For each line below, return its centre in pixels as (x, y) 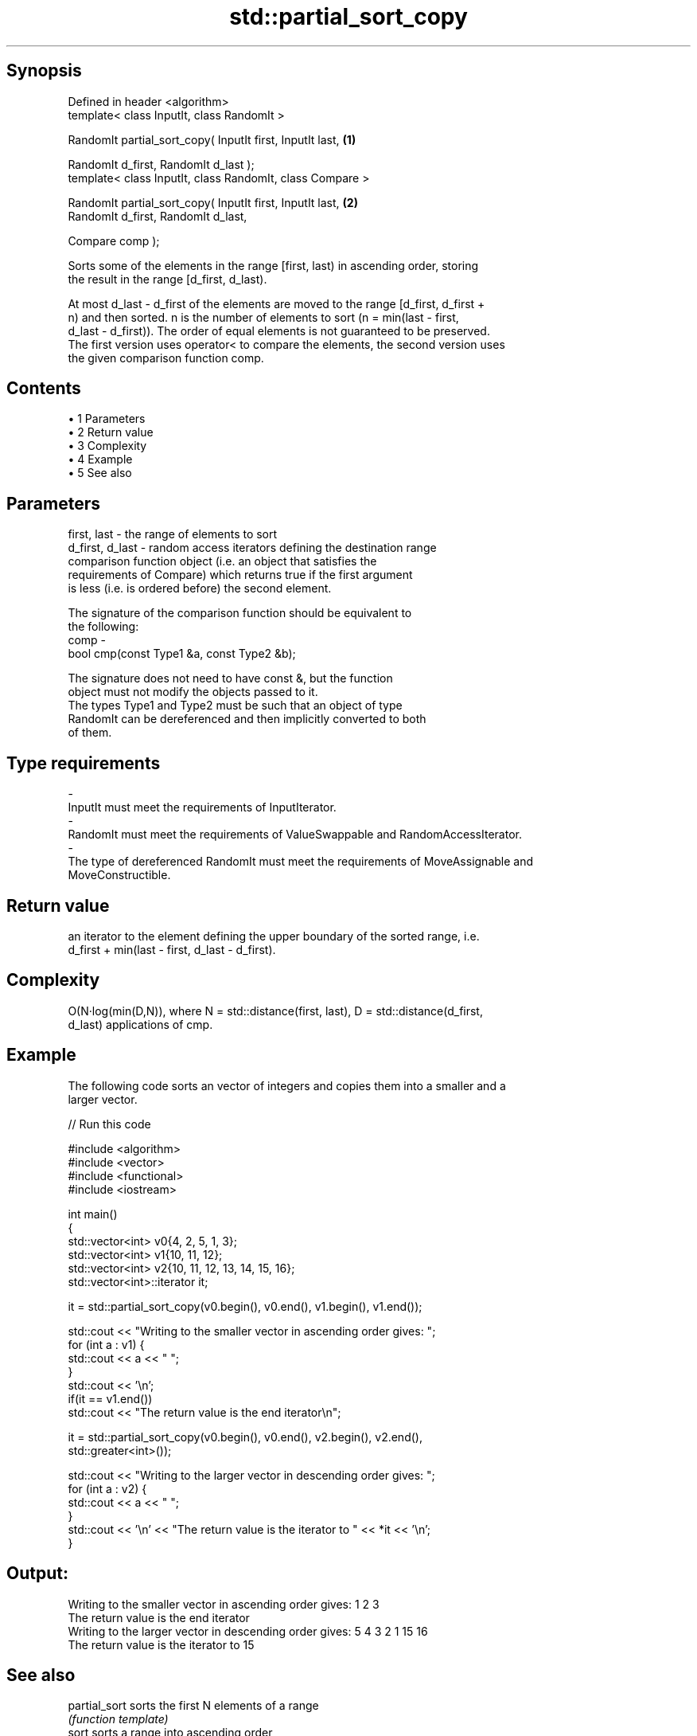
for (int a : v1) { (106, 1344)
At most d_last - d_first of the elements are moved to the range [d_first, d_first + (276, 303)
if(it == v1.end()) (110, 1398)
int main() (93, 1214)
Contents (44, 389)
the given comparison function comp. (166, 358)
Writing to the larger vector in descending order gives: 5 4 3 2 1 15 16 (248, 1631)
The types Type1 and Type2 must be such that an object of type (235, 706)
